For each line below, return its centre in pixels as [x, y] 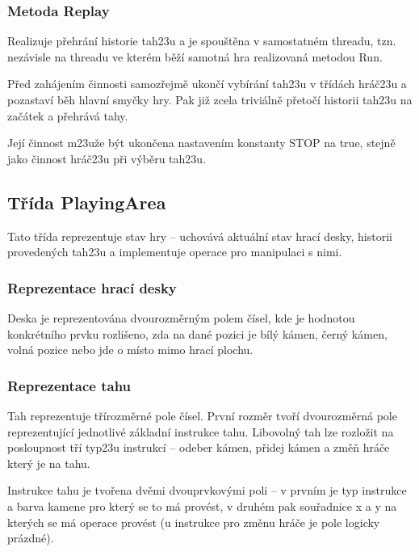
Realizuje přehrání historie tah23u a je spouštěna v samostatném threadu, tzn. [202, 41]
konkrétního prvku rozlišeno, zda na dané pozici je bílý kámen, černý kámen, [197, 333]
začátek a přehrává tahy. [68, 115]
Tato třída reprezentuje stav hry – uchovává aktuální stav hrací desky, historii [200, 236]
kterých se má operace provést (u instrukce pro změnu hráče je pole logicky [194, 522]
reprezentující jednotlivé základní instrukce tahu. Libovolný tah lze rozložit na [201, 431]
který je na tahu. [49, 463]
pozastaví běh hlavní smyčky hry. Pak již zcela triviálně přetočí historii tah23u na [210, 99]
